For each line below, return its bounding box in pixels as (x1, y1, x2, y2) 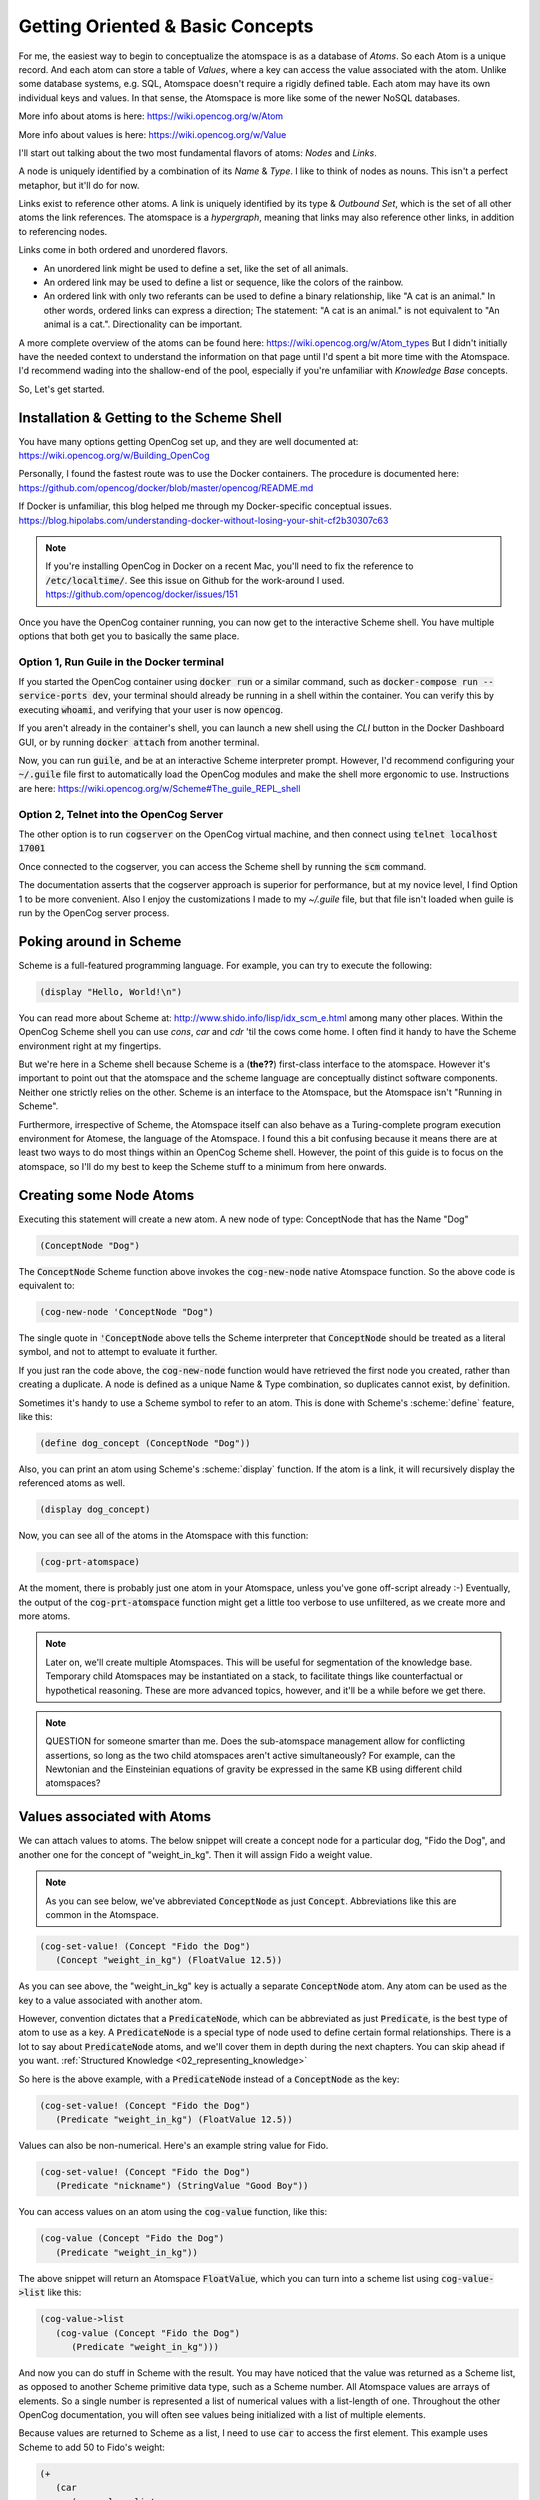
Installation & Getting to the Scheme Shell (18, 409, 282, 426)
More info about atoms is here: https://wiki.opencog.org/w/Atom (18, 110, 284, 122)
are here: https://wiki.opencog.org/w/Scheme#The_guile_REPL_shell (18, 782, 301, 794)
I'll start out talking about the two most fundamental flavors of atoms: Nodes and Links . (18, 146, 377, 159)
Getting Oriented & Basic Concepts (18, 15, 314, 37)
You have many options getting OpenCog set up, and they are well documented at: (18, 435, 359, 447)
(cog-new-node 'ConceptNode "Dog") (39, 1306, 214, 1317)
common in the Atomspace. (45, 1908, 159, 1920)
